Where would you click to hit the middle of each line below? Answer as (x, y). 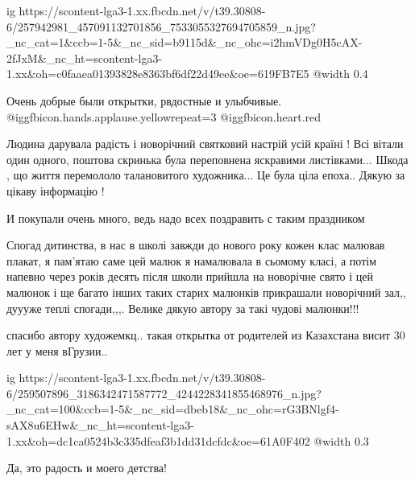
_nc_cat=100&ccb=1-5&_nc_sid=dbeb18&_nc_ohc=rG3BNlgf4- (173, 409)
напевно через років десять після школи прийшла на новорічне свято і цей (190, 276)
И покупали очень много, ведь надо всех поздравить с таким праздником (186, 218)
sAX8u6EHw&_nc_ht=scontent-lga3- (100, 425)
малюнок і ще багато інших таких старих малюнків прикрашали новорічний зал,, (206, 292)
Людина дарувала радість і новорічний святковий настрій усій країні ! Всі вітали (205, 144)
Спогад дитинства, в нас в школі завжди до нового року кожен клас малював (196, 245)
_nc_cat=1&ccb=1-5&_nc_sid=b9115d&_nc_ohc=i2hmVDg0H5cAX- (185, 42)
